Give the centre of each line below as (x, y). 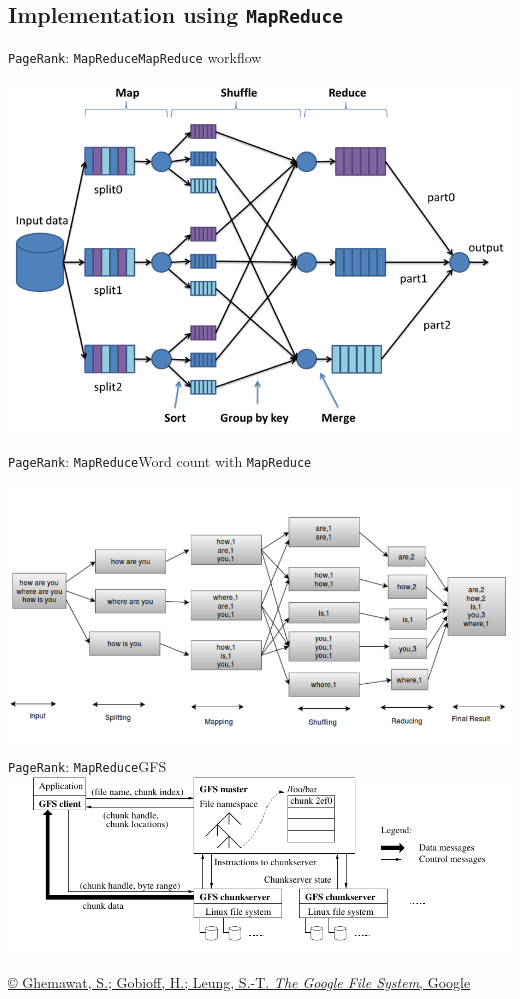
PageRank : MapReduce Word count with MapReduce (160, 460)
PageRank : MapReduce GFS (87, 766)
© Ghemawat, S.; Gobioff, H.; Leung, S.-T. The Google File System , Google (239, 981)
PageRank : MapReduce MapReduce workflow (135, 56)
